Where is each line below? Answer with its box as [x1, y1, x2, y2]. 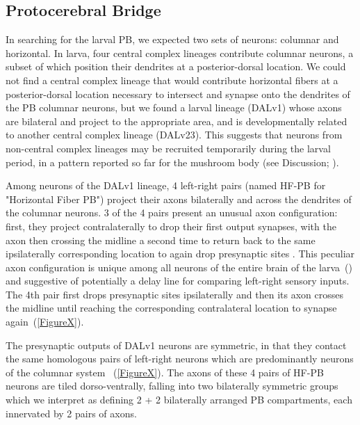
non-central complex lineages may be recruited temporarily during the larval [6, 141, 331, 155]
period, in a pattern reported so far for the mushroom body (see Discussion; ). [6, 154, 339, 169]
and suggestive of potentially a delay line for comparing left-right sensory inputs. [6, 273, 350, 288]
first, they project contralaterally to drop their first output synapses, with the [6, 218, 336, 233]
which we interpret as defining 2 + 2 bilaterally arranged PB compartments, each [6, 392, 352, 407]
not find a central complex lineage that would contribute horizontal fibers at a [6, 72, 338, 87]
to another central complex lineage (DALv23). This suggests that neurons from [6, 127, 343, 142]
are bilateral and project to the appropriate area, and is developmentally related [6, 113, 347, 128]
